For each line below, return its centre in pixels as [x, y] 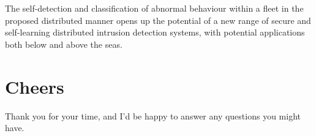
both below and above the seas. [64, 44]
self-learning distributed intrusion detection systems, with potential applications [155, 32]
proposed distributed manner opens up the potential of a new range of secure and [158, 20]
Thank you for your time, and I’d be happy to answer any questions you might [153, 115]
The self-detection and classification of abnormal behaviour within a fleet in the [154, 8]
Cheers [35, 86]
